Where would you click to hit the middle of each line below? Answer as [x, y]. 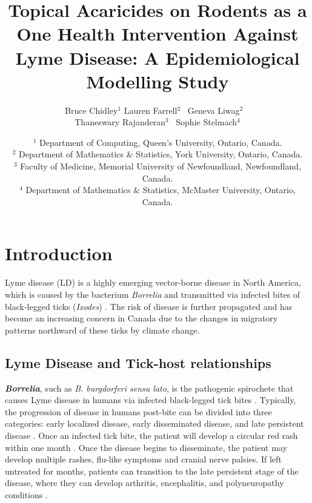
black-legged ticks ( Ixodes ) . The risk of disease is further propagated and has [149, 306]
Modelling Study [158, 81]
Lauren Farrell [151, 110]
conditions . [26, 494]
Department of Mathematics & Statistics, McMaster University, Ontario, [161, 190]
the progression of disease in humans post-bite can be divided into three [138, 411]
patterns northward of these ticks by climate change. [102, 330]
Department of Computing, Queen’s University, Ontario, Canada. [161, 142]
